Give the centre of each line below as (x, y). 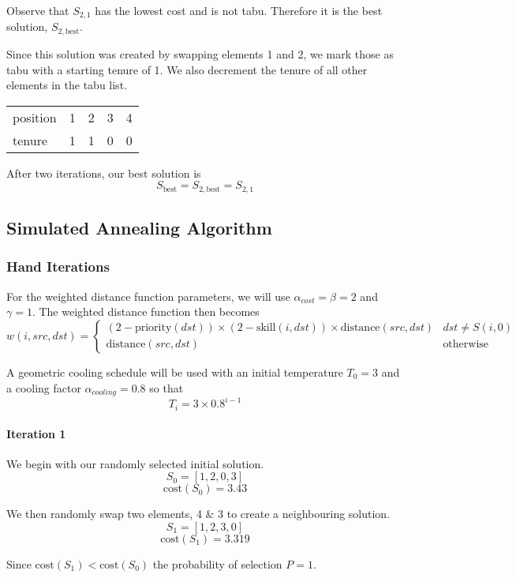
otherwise (466, 345)
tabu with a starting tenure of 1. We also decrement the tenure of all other (187, 69)
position (35, 117)
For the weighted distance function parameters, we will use (148, 296)
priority (153, 328)
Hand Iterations (58, 266)
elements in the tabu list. (67, 85)
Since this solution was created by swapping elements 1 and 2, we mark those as (200, 53)
